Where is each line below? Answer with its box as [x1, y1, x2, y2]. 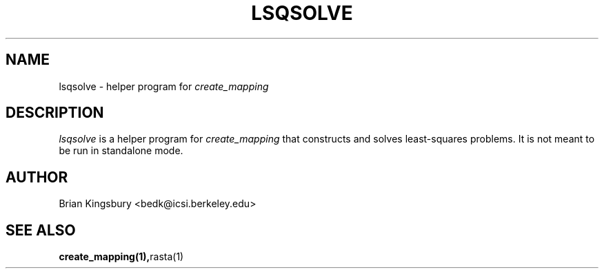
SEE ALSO [6, 221, 76, 239]
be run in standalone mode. [59, 145, 183, 157]
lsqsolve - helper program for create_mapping [59, 80, 269, 92]
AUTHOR [6, 168, 68, 186]
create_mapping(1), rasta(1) [59, 251, 184, 263]
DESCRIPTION [6, 104, 104, 122]
